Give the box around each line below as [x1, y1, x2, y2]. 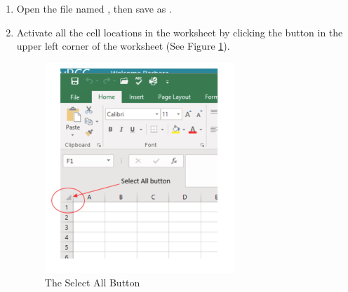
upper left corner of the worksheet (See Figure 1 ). [16, 39, 230, 53]
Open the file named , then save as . [16, 1, 172, 15]
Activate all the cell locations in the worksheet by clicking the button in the [16, 25, 343, 39]
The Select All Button [44, 275, 140, 290]
